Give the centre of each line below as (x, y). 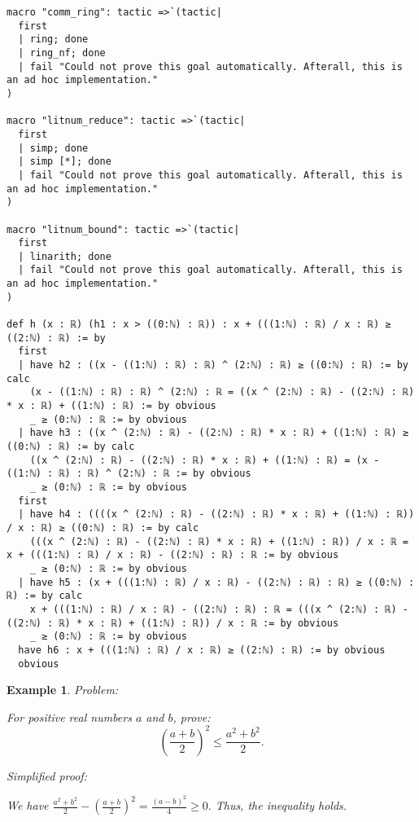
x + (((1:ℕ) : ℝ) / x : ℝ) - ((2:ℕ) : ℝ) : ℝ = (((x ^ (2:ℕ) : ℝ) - (219, 609)
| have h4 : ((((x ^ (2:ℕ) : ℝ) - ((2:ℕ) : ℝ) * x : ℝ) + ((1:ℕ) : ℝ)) (216, 514)
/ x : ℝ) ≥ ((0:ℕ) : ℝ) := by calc (103, 527)
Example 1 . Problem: (63, 690)
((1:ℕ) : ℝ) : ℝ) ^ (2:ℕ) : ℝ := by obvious (129, 474)
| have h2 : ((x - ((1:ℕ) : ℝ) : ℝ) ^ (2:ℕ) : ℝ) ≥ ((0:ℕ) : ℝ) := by (213, 365)
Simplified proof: (47, 775)
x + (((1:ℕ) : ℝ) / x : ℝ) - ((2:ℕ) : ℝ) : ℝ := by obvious (173, 555)
